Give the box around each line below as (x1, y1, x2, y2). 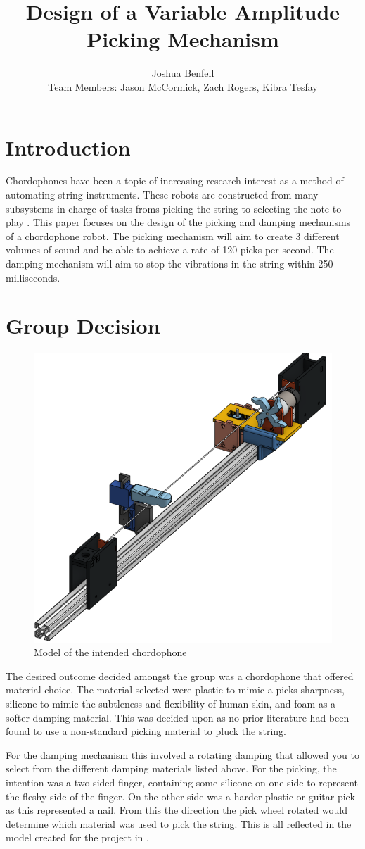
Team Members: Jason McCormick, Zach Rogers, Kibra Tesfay (48, 79, 318, 94)
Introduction (6, 132, 131, 161)
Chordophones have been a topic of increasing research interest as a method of (6, 173, 344, 188)
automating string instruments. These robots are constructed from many (6, 187, 319, 202)
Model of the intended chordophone (34, 645, 187, 660)
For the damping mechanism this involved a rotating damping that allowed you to (6, 747, 359, 762)
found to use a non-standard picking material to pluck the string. (6, 724, 286, 738)
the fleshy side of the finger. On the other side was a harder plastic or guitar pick (6, 788, 355, 803)
